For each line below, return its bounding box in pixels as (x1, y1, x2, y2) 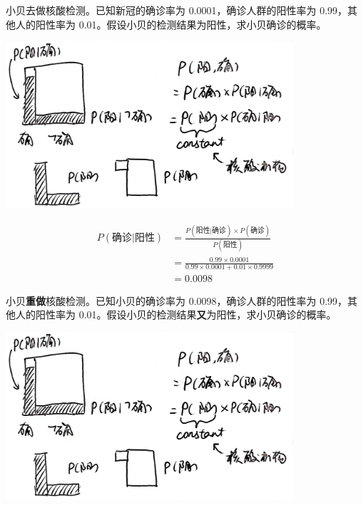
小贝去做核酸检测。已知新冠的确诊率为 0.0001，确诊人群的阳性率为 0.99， (6, 3, 348, 17)
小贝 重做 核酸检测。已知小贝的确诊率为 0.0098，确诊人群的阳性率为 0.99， (6, 293, 348, 308)
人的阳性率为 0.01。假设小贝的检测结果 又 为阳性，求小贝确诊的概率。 (15, 307, 337, 322)
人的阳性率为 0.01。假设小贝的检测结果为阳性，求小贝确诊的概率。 (15, 16, 327, 31)
